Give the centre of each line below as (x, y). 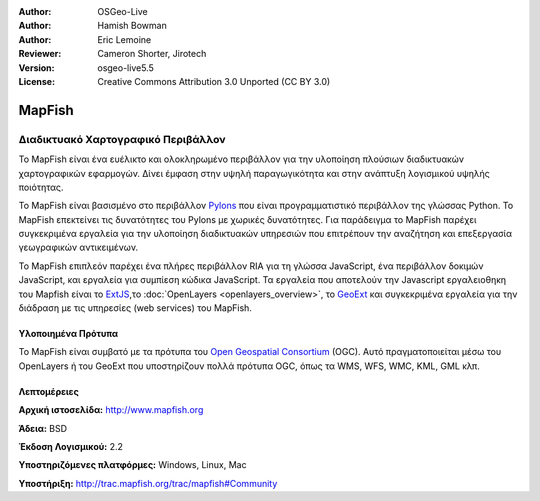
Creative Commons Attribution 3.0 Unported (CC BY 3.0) (214, 81)
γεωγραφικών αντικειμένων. (78, 247)
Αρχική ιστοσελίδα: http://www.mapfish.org (111, 410)
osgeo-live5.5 (125, 67)
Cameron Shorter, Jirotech (152, 54)
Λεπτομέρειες (48, 391)
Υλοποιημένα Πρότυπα (68, 334)
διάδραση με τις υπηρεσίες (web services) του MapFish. (135, 308)
